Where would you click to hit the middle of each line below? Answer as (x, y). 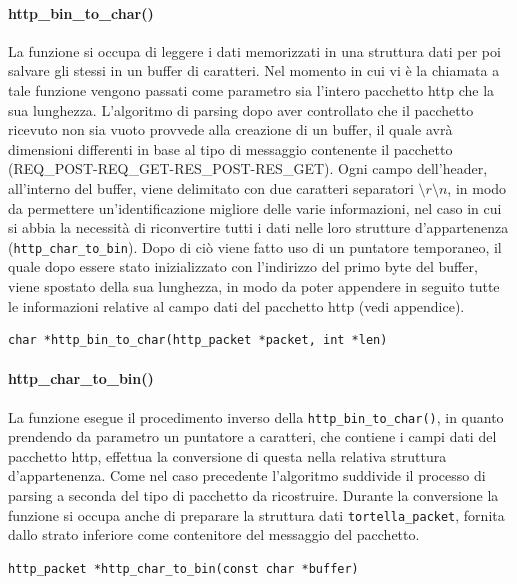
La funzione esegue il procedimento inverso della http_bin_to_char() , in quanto (256, 416)
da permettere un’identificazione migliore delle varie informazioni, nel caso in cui (255, 207)
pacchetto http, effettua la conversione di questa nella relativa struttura (227, 455)
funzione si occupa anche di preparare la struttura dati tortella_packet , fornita (256, 514)
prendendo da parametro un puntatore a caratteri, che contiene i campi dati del (252, 436)
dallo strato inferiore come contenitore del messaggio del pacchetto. (214, 534)
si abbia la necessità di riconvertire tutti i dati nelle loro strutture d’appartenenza (258, 227)
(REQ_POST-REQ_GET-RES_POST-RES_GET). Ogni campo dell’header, (248, 168)
